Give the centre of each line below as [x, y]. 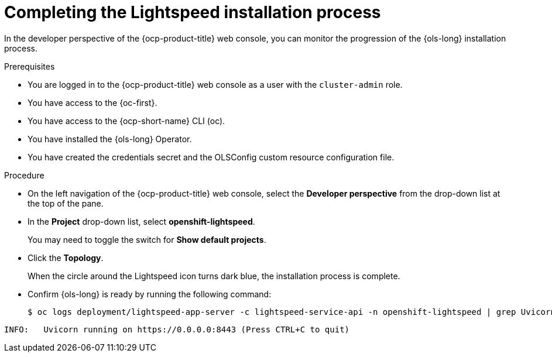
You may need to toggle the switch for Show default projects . [147, 239]
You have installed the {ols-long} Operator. [110, 139]
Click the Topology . [66, 258]
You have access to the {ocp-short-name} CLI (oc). [126, 121]
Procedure [24, 175]
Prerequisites [30, 66]
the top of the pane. [66, 203]
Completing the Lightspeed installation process [193, 12]
